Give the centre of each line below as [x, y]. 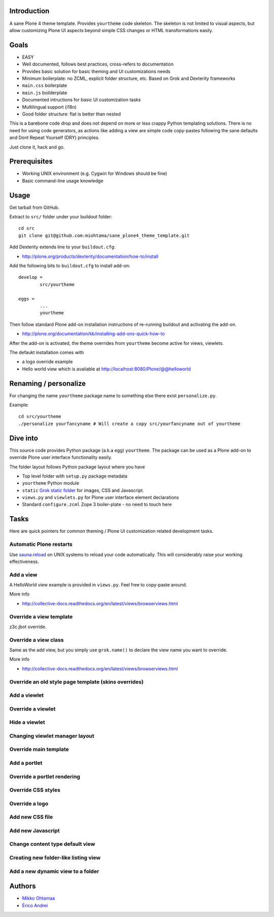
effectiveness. [24, 561]
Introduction [29, 11]
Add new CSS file [31, 817]
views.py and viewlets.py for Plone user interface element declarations [100, 497]
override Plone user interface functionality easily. [61, 457]
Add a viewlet [27, 695]
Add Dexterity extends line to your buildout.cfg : [62, 247]
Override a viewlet [32, 708]
